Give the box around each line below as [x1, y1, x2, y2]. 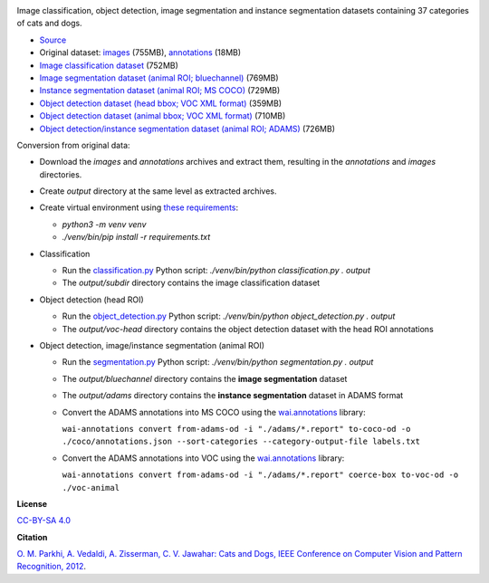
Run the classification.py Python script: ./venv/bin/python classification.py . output [62, 265, 370, 276]
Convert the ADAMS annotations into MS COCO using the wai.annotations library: [62, 406, 366, 417]
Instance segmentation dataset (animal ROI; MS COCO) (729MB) [39, 85, 281, 96]
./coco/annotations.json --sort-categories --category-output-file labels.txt [62, 436, 421, 447]
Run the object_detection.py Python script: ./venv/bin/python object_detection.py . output [62, 311, 396, 321]
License [16, 498, 48, 509]
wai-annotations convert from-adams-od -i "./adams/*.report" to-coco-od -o [62, 424, 411, 434]
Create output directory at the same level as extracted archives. [39, 186, 277, 196]
